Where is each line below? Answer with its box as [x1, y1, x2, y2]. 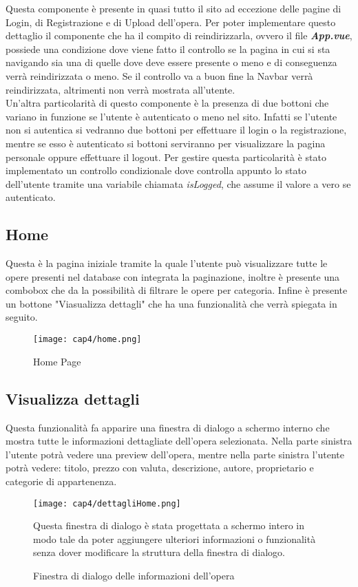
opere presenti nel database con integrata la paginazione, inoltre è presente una [6, 269, 339, 284]
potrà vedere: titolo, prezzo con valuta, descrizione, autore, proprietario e [6, 460, 314, 475]
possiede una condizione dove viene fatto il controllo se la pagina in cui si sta [6, 41, 330, 56]
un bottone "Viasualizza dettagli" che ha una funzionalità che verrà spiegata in [6, 296, 337, 310]
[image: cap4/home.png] [33, 334, 142, 345]
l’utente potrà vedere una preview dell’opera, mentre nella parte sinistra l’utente [6, 447, 344, 461]
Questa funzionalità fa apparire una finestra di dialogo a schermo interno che [6, 420, 330, 434]
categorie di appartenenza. [6, 473, 117, 488]
